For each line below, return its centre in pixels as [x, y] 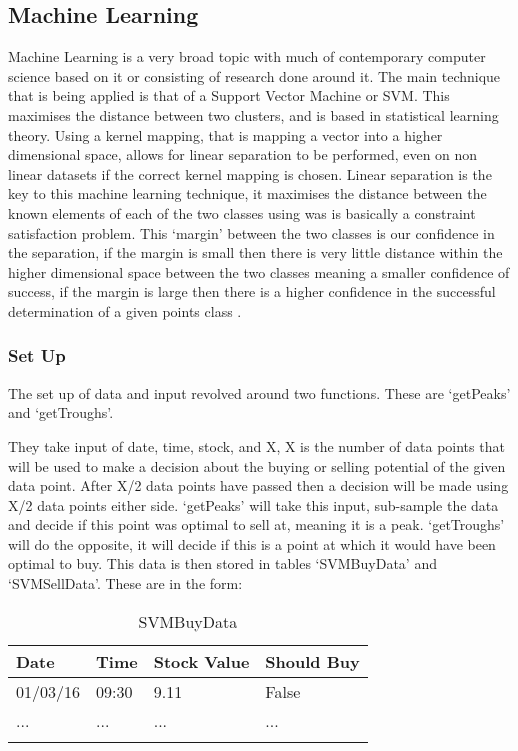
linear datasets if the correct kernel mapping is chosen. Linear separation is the [250, 173]
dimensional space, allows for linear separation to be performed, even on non [243, 154]
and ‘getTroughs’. [61, 412]
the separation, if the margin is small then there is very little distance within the [255, 252]
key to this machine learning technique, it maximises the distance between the [247, 193]
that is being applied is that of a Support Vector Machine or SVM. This [229, 95]
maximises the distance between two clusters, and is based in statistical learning [253, 114]
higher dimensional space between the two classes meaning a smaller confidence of [259, 271]
